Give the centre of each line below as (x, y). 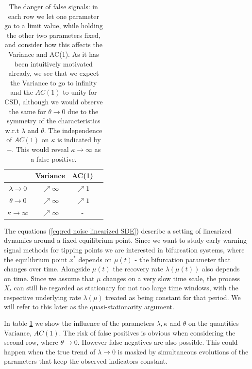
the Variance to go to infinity (54, 82)
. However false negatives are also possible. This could (158, 342)
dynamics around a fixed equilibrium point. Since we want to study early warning (126, 240)
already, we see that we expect (54, 73)
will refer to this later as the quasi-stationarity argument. (89, 307)
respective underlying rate (42, 297)
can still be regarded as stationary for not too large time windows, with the (126, 288)
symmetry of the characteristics (54, 121)
